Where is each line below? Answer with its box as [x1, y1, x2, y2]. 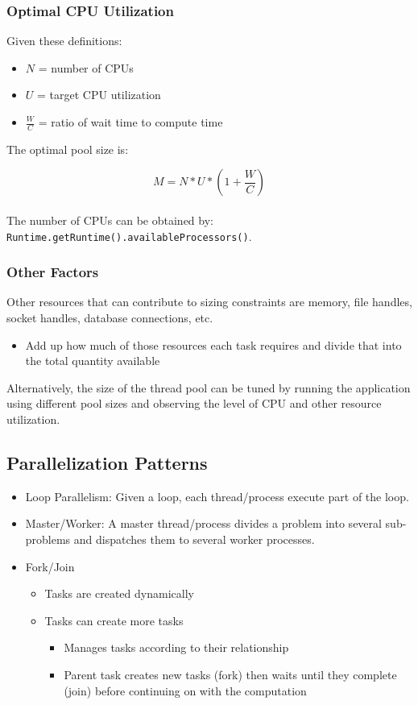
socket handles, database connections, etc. [6, 309, 213, 326]
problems [25, 531, 71, 548]
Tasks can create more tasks [44, 612, 184, 628]
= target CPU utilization [37, 86, 161, 103]
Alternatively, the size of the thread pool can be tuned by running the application [6, 379, 411, 396]
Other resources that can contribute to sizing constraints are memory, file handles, [6, 293, 412, 310]
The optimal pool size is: [6, 140, 129, 157]
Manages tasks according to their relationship [64, 639, 289, 656]
